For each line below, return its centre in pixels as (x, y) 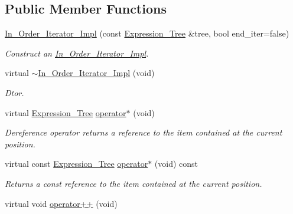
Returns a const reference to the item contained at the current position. (134, 183)
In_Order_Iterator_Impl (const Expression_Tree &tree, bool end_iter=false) (147, 33)
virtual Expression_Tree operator (66, 112)
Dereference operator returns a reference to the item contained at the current (144, 132)
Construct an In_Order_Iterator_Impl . (77, 53)
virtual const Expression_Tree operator (76, 164)
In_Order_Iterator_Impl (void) (96, 73)
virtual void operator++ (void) (61, 203)
